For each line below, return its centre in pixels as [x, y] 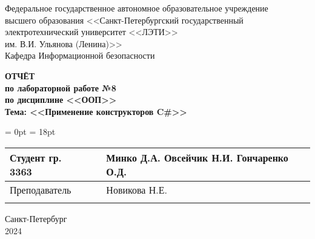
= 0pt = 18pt [30, 132]
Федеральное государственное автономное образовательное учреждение [137, 8]
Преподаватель [41, 189]
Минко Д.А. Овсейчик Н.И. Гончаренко [197, 157]
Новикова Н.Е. [137, 189]
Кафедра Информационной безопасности [80, 55]
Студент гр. [36, 157]
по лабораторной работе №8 [61, 87]
